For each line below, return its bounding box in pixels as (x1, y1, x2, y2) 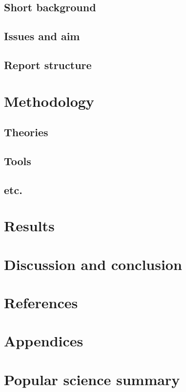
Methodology (4, 91, 94, 111)
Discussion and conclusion (4, 254, 182, 274)
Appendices (4, 331, 83, 351)
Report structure (4, 57, 92, 72)
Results (4, 216, 55, 236)
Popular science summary (4, 369, 180, 389)
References (4, 293, 78, 312)
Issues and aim (4, 28, 80, 44)
